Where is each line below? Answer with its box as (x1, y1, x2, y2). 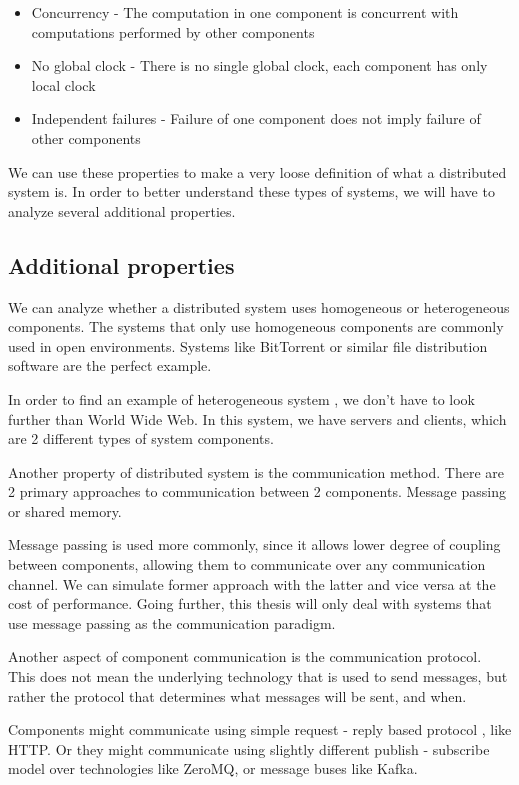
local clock (31, 74, 96, 95)
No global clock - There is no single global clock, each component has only (31, 55, 488, 76)
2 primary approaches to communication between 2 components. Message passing (8, 481, 506, 502)
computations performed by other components (31, 21, 315, 42)
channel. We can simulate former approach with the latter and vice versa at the (8, 573, 496, 594)
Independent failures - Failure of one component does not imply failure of (31, 108, 481, 129)
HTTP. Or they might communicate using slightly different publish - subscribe (8, 738, 490, 759)
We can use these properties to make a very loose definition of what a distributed (8, 161, 507, 182)
